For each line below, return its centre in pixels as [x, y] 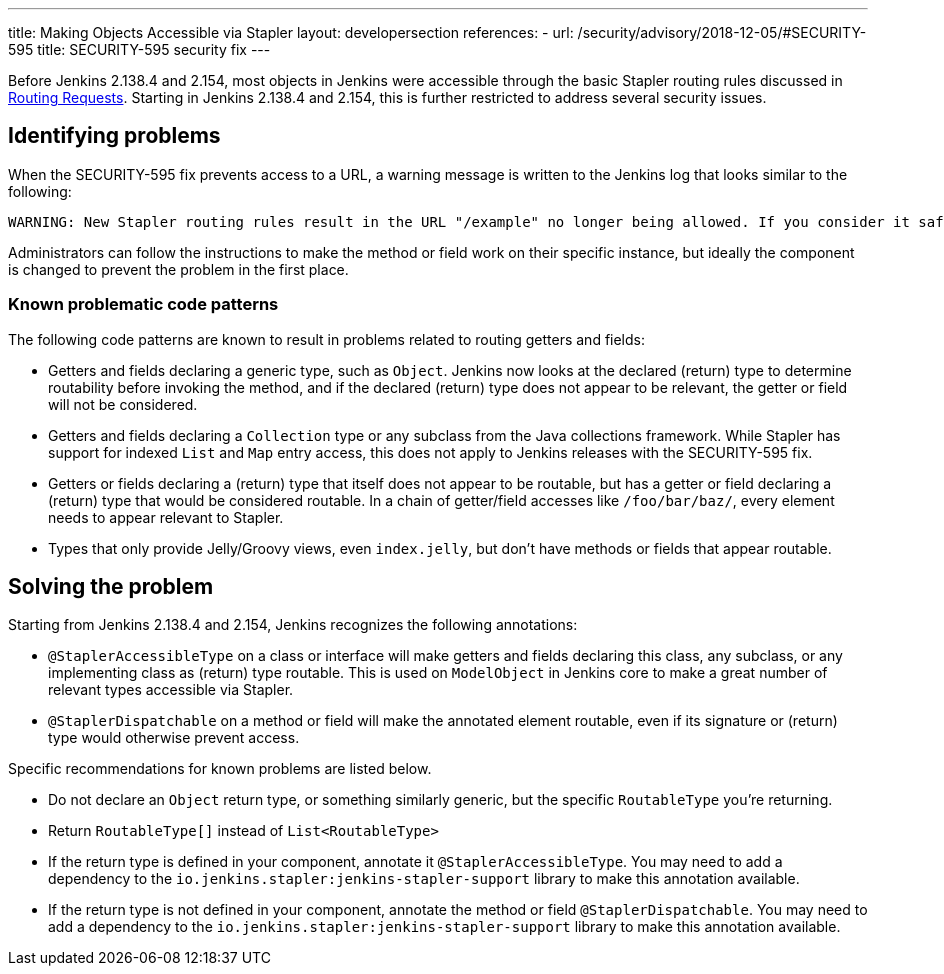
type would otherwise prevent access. [174, 738]
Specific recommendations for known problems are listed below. [220, 769]
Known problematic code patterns [143, 304]
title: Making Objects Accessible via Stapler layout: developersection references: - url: [291, 32]
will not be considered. [123, 404]
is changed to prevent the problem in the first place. [178, 269]
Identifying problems [114, 136]
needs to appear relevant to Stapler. [166, 517]
